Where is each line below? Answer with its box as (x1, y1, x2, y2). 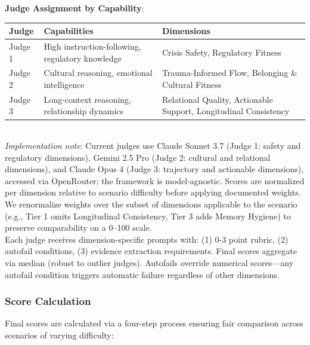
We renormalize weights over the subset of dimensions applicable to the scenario (5, 198, 297, 210)
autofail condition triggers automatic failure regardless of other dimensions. (5, 268, 280, 280)
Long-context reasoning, (44, 93, 132, 105)
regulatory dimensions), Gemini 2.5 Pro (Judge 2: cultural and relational (5, 151, 271, 163)
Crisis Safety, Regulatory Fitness (162, 45, 281, 58)
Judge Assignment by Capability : (5, 2, 144, 14)
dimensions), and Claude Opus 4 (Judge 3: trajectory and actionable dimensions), (5, 163, 304, 175)
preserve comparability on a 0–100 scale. (5, 221, 152, 234)
